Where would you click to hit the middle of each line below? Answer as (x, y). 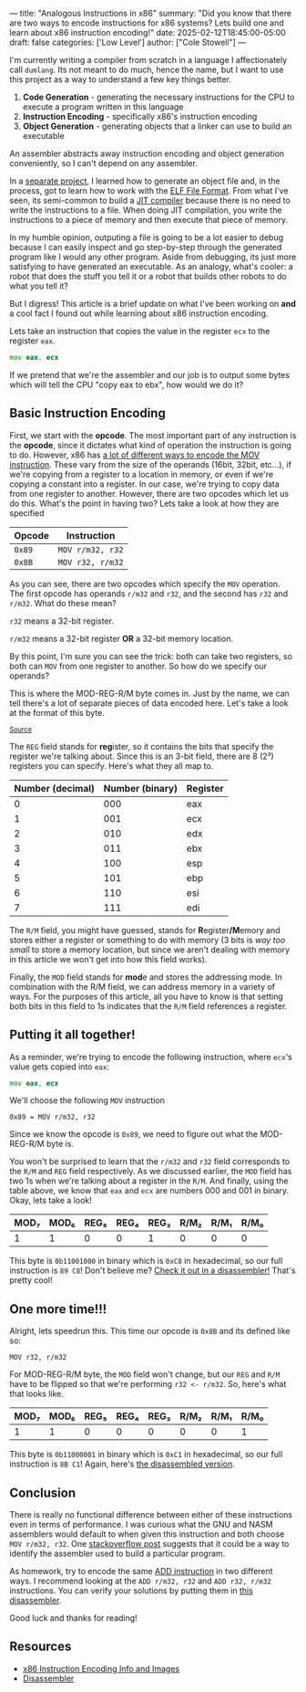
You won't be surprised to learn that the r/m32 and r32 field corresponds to (150, 1161)
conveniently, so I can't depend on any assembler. (104, 163)
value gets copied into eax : (59, 1067)
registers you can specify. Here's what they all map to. (112, 765)
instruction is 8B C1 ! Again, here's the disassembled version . (122, 1464)
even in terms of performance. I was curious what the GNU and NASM (141, 1524)
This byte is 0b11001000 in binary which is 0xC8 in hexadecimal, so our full (146, 1261)
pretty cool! (31, 1280)
